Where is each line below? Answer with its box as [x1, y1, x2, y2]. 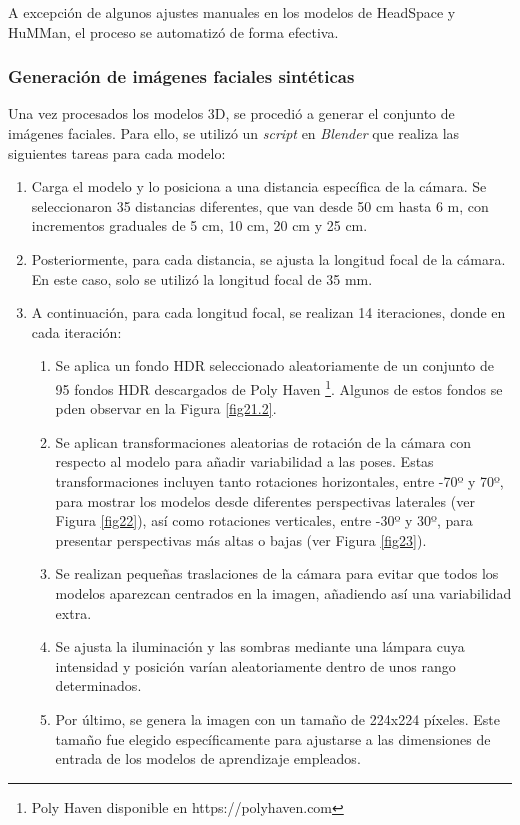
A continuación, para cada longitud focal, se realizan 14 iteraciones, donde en [31, 302, 506, 323]
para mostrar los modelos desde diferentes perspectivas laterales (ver [55, 490, 475, 511]
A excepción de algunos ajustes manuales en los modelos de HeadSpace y [8, 2, 456, 22]
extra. [55, 602, 92, 623]
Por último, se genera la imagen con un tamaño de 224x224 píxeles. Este [55, 708, 500, 729]
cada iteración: [31, 321, 122, 342]
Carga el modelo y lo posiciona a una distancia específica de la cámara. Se [31, 176, 487, 197]
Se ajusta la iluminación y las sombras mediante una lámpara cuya [55, 636, 465, 657]
